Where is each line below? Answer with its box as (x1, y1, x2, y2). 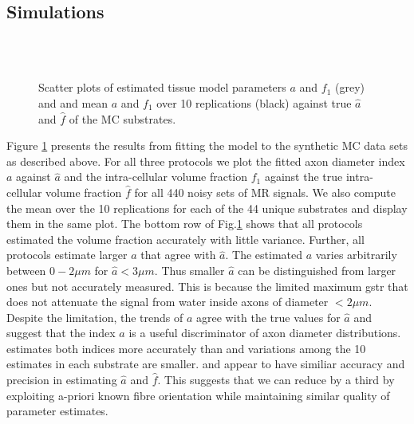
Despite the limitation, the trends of (6, 308, 183, 325)
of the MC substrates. (69, 110, 176, 127)
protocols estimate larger (6, 246, 128, 263)
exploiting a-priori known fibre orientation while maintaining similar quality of (6, 387, 390, 403)
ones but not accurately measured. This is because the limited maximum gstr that (6, 277, 408, 294)
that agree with (140, 246, 216, 263)
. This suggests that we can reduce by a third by (157, 371, 395, 388)
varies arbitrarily (315, 246, 397, 263)
